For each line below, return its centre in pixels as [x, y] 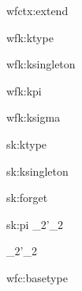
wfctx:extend [37, 10]
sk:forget [27, 198]
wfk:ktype [30, 37]
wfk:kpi [24, 90]
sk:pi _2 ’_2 [35, 224]
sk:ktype [27, 144]
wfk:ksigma [34, 117]
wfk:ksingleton [41, 64]
